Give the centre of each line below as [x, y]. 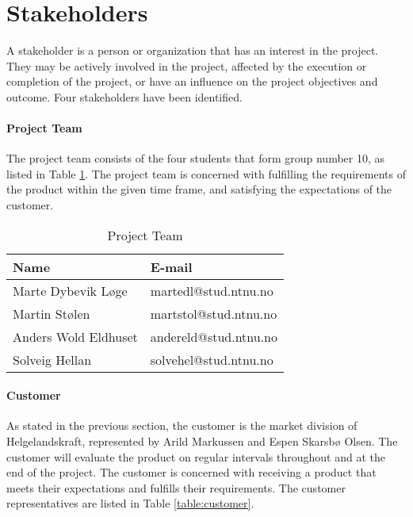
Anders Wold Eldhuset [75, 336]
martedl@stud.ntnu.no [212, 290]
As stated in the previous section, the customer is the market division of [182, 425]
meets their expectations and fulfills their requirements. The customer [176, 487]
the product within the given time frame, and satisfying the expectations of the [199, 189]
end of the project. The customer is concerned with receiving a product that [191, 472]
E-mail [171, 266]
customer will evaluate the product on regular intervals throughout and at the [196, 456]
